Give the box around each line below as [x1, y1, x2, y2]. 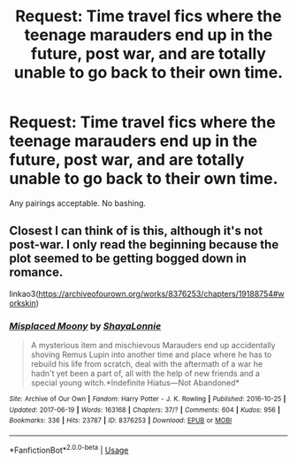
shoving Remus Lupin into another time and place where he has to [30, 349, 272, 360]
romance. [9, 265, 64, 280]
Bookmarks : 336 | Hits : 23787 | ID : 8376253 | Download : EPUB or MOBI [9, 416, 232, 425]
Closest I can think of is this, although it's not [9, 224, 263, 239]
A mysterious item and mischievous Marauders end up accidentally [30, 340, 276, 351]
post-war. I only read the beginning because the [9, 237, 279, 253]
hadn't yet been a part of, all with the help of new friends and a [30, 369, 261, 379]
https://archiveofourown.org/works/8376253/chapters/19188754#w [38, 288, 285, 299]
